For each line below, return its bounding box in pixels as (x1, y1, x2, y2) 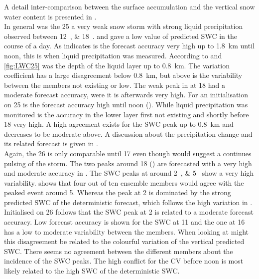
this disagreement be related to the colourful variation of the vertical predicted (4, 236, 245, 247)
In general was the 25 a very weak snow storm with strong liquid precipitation (4, 21, 243, 31)
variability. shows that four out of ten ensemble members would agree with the (4, 177, 244, 188)
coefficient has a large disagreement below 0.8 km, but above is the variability (4, 70, 243, 80)
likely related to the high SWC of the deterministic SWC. (4, 266, 180, 276)
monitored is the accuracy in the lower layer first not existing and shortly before (4, 109, 249, 119)
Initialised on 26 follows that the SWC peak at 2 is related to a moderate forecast (4, 207, 254, 217)
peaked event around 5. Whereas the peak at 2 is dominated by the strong (4, 187, 231, 198)
